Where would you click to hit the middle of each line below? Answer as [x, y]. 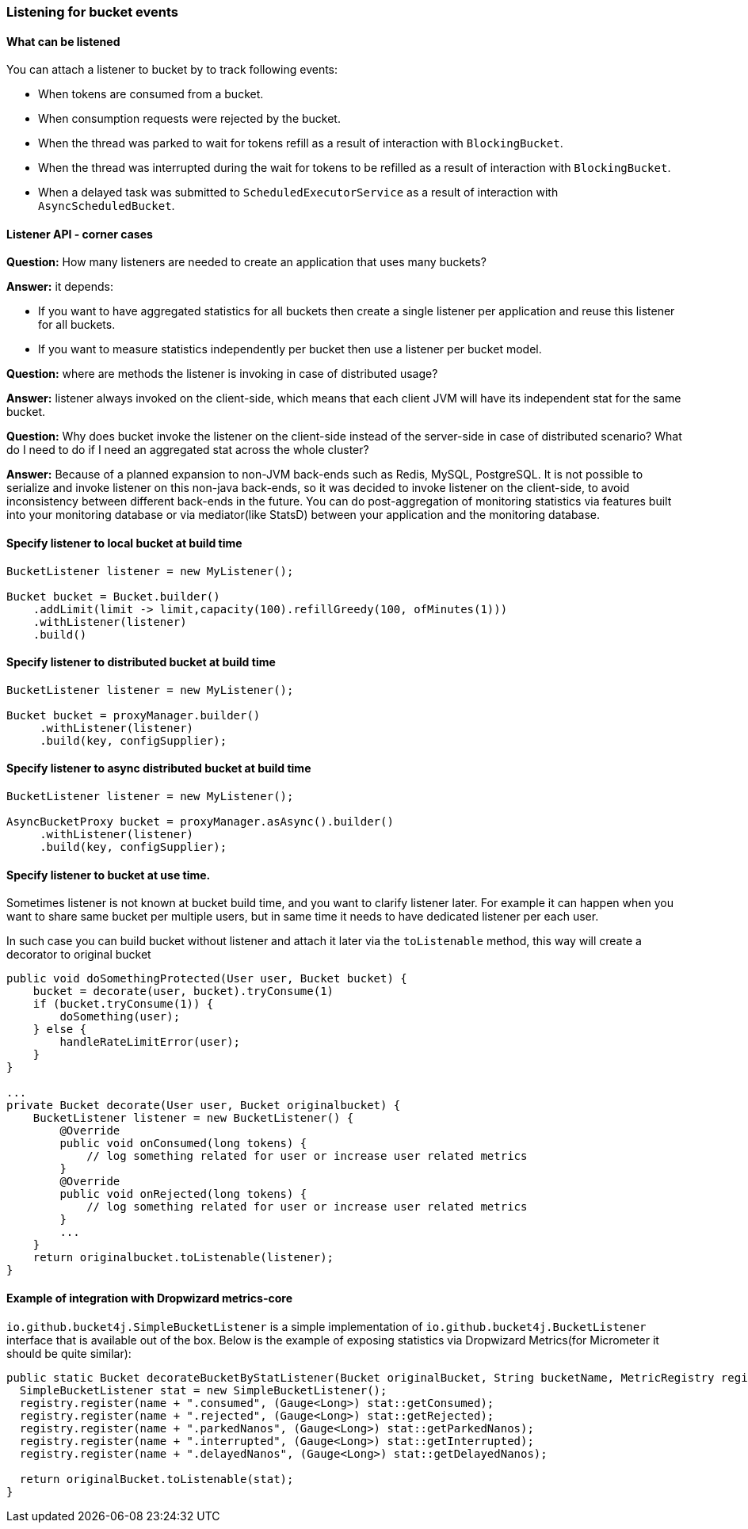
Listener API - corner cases [80, 234]
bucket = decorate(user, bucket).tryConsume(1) [183, 991]
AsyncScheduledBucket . [107, 206]
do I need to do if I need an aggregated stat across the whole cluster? [188, 450]
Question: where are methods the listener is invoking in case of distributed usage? [222, 374]
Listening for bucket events [92, 12]
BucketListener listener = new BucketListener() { [193, 1118]
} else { [60, 1030]
